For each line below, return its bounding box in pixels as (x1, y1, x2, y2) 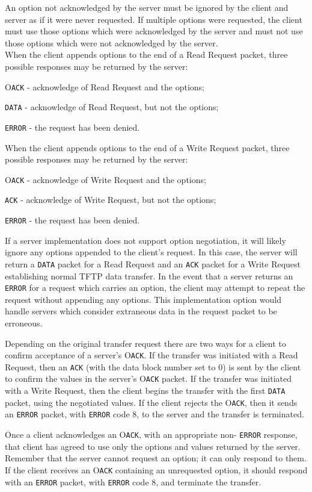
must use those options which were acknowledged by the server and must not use (5, 25, 303, 37)
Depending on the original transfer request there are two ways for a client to (5, 337, 286, 349)
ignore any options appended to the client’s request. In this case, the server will (5, 246, 298, 258)
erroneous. (5, 316, 43, 329)
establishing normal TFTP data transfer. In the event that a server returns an (5, 269, 293, 282)
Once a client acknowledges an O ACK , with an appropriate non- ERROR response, (5, 428, 298, 441)
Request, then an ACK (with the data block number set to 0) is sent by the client (5, 360, 301, 373)
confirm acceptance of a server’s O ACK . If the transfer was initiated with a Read (5, 349, 298, 361)
